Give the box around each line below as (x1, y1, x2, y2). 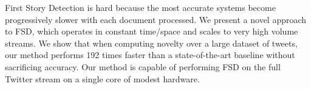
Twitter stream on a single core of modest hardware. (5, 72, 200, 85)
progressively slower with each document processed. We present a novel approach (5, 13, 307, 25)
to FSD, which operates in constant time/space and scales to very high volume (5, 25, 298, 38)
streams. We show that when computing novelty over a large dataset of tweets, (5, 36, 298, 49)
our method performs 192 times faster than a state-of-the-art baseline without (5, 48, 295, 61)
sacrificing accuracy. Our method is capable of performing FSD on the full (5, 60, 281, 73)
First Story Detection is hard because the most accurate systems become (5, 1, 276, 13)
